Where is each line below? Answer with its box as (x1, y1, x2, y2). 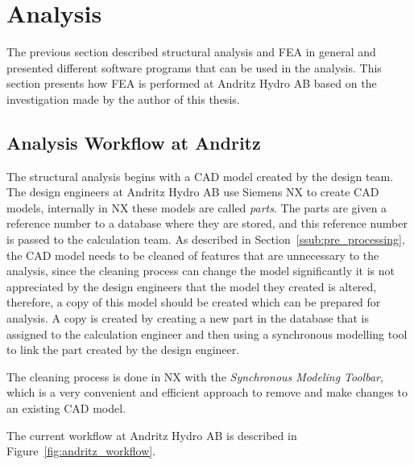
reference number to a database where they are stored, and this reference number (6, 215, 408, 232)
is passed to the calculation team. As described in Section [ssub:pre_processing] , (6, 231, 405, 248)
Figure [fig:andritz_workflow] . (6, 442, 156, 459)
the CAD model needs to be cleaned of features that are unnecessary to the (6, 246, 379, 263)
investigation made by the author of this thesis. (6, 90, 240, 107)
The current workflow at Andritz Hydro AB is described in (6, 426, 297, 443)
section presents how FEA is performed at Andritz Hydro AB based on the (6, 75, 377, 92)
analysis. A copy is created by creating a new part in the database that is (6, 310, 370, 327)
